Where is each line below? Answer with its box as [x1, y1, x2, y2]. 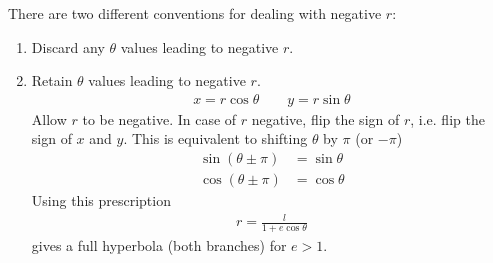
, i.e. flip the [410, 108, 485, 129]
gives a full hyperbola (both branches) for [31, 235, 287, 256]
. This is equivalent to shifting [123, 128, 308, 149]
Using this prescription [31, 190, 171, 211]
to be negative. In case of [82, 108, 237, 129]
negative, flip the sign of [251, 108, 400, 129]
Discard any [31, 36, 105, 57]
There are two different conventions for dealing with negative [8, 3, 382, 23]
